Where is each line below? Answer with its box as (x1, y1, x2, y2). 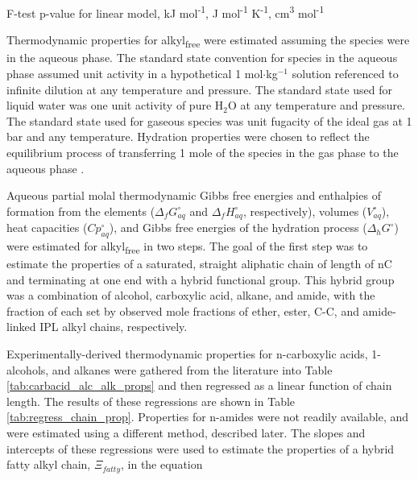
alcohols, (6, 361, 49, 378)
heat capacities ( (6, 219, 88, 236)
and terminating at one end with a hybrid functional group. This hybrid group (6, 271, 395, 288)
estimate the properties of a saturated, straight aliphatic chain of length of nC (6, 255, 392, 272)
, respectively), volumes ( (242, 202, 367, 219)
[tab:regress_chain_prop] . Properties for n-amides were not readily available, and (6, 408, 409, 425)
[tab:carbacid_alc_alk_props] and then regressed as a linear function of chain (6, 377, 392, 394)
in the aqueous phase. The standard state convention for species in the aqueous (6, 49, 398, 66)
